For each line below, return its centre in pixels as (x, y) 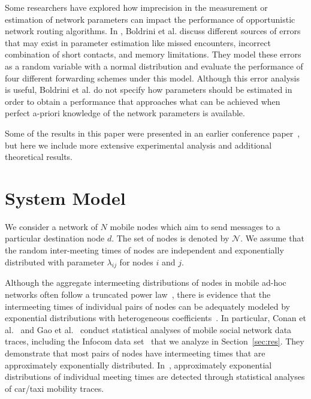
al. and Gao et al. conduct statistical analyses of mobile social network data (148, 329)
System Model (65, 197)
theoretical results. (39, 157)
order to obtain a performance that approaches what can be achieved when (143, 101)
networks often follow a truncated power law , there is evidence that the (138, 294)
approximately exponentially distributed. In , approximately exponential (138, 365)
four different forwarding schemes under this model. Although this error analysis (152, 78)
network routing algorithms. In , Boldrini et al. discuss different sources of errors (153, 31)
